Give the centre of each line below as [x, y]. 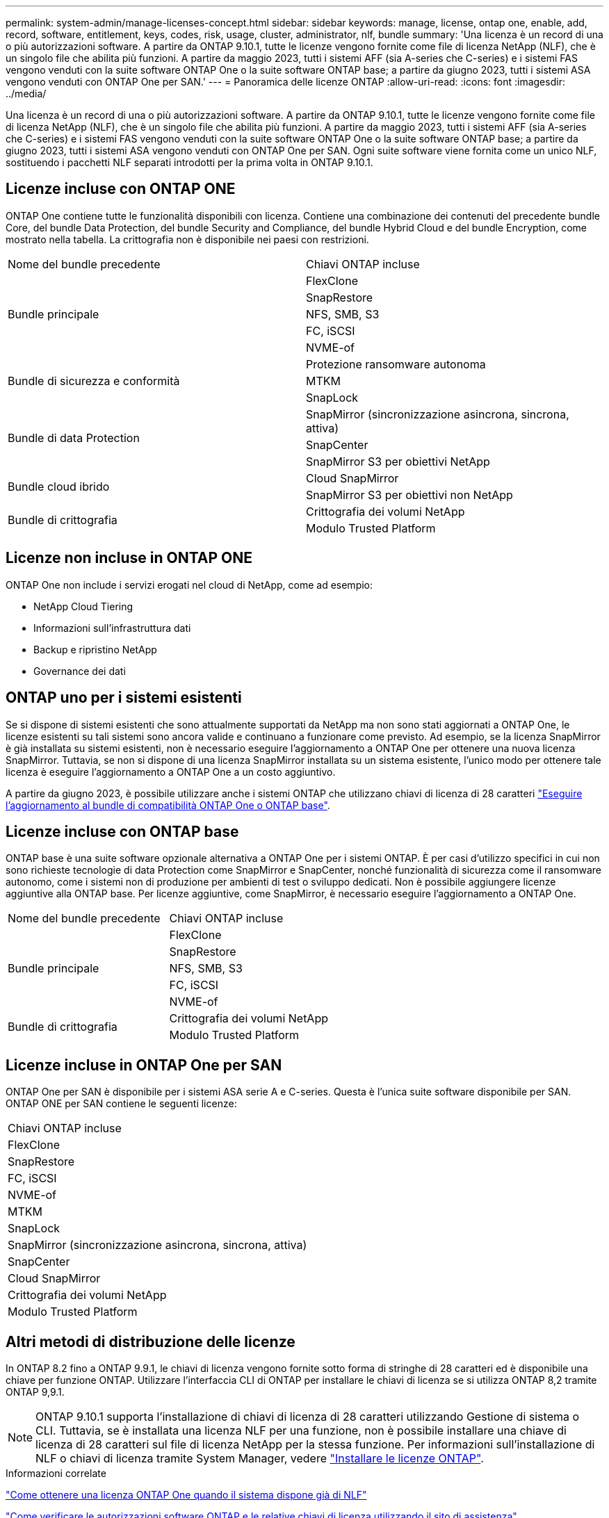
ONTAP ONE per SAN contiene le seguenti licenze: [121, 1104]
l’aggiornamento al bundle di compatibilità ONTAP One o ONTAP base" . [168, 805]
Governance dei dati [80, 671]
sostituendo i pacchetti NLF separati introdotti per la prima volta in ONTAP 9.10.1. [189, 162]
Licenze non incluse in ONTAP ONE [129, 558]
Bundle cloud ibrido [59, 486]
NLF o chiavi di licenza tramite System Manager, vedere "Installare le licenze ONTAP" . [260, 1459]
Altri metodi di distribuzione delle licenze [151, 1341]
